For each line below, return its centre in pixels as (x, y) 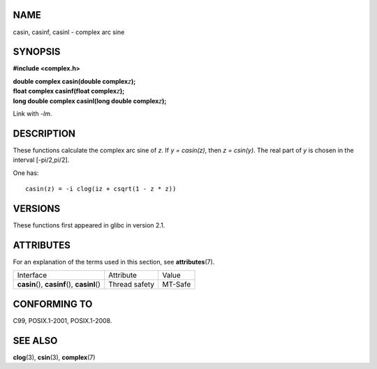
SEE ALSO (35, 341)
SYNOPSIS (37, 52)
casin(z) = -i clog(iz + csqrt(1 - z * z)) (101, 189)
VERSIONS (37, 208)
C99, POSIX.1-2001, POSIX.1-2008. (62, 320)
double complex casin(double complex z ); (74, 81)
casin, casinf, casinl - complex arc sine (69, 32)
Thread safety (132, 285)
